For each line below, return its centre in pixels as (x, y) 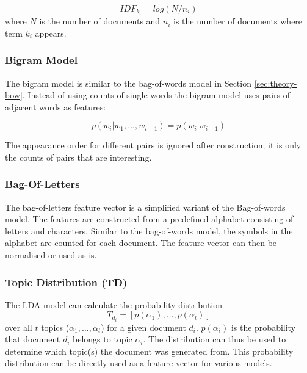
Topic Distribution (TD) (66, 282)
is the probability (263, 327)
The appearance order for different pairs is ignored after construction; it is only (153, 145)
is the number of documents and (100, 21)
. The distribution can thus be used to (215, 339)
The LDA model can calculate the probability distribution (114, 304)
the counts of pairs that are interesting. (78, 157)
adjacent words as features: (56, 107)
